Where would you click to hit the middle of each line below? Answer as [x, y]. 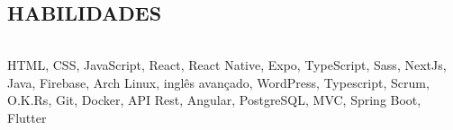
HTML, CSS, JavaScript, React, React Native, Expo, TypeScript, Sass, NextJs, [227, 65]
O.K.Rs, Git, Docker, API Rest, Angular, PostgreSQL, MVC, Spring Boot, [214, 100]
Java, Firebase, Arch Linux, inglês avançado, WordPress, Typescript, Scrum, [218, 82]
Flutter [27, 117]
